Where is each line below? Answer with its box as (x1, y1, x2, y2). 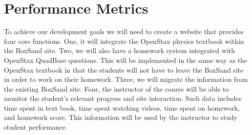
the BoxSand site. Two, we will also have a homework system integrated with (4, 45, 235, 56)
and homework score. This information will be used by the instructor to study (4, 112, 237, 122)
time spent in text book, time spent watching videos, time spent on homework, (4, 102, 240, 113)
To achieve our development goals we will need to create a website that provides (4, 26, 244, 37)
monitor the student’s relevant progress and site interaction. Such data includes (4, 93, 242, 103)
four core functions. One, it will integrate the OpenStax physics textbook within (4, 36, 244, 46)
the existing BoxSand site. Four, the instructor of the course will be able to (4, 83, 229, 94)
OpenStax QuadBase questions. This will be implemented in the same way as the (4, 55, 248, 65)
